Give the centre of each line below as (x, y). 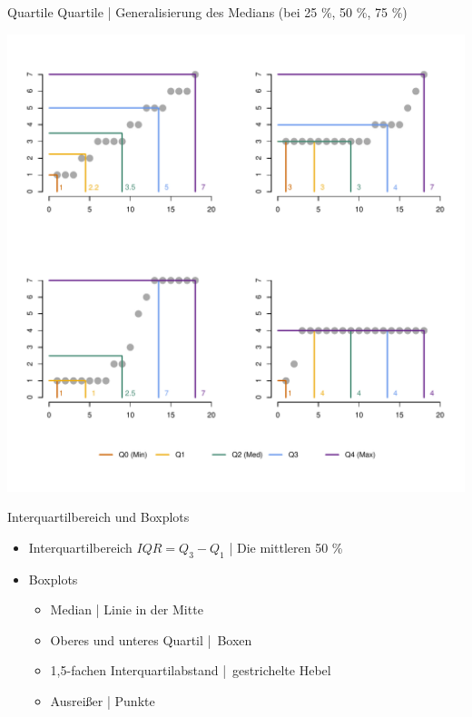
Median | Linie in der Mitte (127, 609)
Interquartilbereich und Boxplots (98, 517)
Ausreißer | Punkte (103, 700)
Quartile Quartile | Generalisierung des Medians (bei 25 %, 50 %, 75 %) (207, 12)
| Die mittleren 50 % (286, 547)
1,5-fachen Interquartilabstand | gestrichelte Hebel (191, 670)
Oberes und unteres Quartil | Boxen (151, 639)
